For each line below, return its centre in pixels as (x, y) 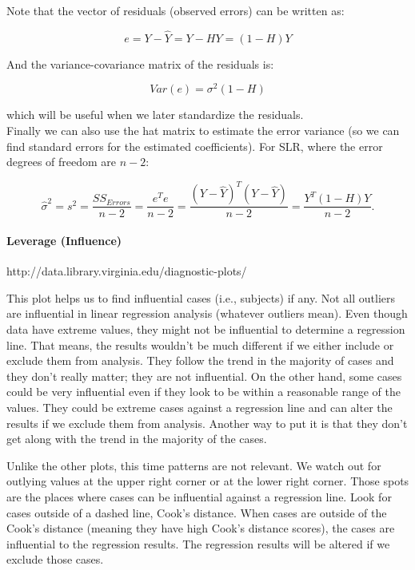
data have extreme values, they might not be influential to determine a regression (206, 329)
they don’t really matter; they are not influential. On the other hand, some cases (204, 376)
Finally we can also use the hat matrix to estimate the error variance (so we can (203, 131)
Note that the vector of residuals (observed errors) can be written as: (176, 10)
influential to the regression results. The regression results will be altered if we (198, 543)
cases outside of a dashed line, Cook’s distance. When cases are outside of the (197, 512)
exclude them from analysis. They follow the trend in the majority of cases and (200, 360)
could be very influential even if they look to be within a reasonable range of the (204, 392)
